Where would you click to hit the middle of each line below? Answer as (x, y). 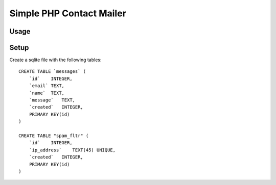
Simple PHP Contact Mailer (68, 13)
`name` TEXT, (47, 93)
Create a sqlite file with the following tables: (55, 60)
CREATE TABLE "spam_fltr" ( (54, 136)
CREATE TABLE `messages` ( (52, 72)
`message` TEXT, (52, 100)
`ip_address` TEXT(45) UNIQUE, (72, 150)
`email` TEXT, (47, 86)
